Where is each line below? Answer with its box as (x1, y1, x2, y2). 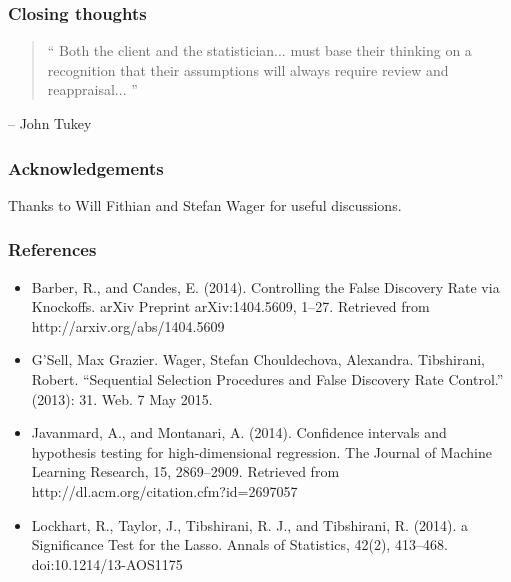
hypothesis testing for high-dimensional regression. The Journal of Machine (31, 441, 492, 462)
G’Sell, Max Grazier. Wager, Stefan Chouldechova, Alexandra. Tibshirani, (31, 349, 486, 370)
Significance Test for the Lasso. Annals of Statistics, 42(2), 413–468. (31, 534, 448, 555)
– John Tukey (8, 113, 92, 133)
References (8, 237, 97, 262)
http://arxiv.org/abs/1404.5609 (31, 315, 225, 336)
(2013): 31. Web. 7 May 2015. (31, 388, 213, 409)
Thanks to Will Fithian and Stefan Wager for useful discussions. (8, 194, 402, 215)
